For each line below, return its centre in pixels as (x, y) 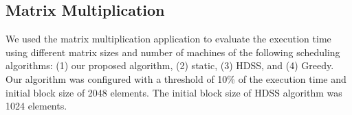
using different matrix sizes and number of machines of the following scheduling (173, 52)
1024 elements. (36, 106)
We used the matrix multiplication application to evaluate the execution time (168, 39)
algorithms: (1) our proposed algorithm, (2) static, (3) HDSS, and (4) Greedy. (170, 65)
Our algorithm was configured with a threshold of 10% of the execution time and (176, 78)
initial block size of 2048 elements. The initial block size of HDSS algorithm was (174, 92)
